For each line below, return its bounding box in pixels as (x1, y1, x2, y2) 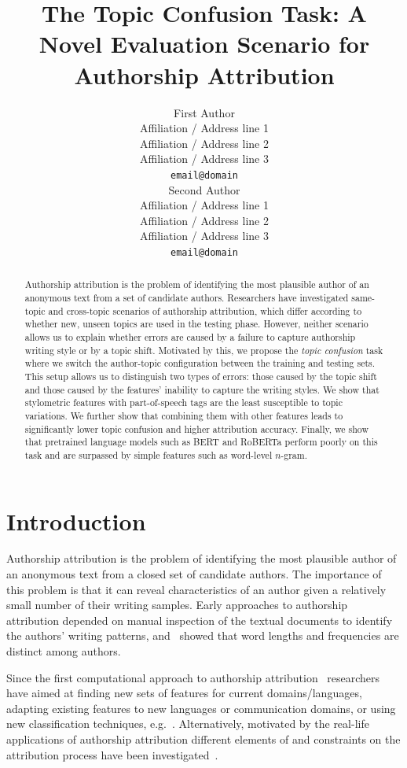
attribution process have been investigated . (6, 746, 218, 762)
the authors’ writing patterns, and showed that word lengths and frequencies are (6, 627, 399, 644)
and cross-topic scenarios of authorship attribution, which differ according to (48, 304, 362, 317)
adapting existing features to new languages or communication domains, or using (6, 700, 396, 716)
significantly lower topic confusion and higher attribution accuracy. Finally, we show (24, 422, 368, 435)
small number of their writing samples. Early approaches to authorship (6, 596, 348, 613)
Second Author (168, 181, 240, 198)
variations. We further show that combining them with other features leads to (24, 408, 343, 422)
